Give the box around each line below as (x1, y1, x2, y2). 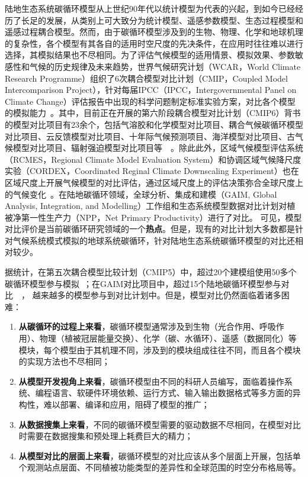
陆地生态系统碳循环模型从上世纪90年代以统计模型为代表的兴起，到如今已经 (5, 2, 295, 14)
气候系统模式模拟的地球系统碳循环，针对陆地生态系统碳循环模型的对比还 (12, 234, 295, 246)
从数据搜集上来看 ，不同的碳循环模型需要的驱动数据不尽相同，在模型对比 (18, 418, 301, 430)
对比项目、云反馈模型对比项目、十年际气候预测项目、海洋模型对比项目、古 (5, 130, 295, 142)
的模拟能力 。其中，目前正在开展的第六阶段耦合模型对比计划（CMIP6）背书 (5, 107, 301, 119)
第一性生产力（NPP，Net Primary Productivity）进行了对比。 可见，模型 (21, 211, 302, 223)
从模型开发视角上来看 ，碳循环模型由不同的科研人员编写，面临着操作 (18, 375, 284, 387)
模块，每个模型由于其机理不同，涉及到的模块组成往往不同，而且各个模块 (18, 343, 301, 356)
